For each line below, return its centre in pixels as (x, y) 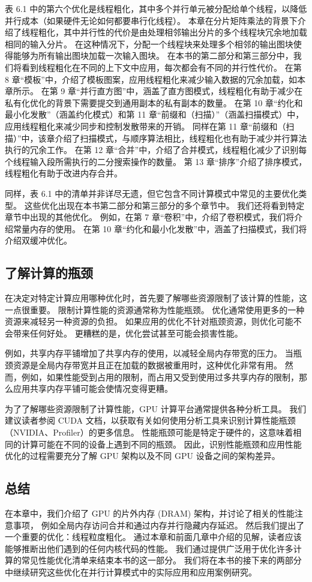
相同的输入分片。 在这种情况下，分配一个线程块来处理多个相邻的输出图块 (149, 43)
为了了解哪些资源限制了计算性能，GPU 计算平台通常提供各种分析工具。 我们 (156, 408)
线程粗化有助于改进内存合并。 (64, 173)
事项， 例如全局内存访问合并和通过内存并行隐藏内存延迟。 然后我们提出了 (159, 525)
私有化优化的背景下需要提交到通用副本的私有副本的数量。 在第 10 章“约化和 (154, 102)
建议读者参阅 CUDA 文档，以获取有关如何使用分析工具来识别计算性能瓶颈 (150, 420)
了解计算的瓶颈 (49, 273)
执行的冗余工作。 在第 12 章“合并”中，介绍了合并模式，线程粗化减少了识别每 (156, 150)
